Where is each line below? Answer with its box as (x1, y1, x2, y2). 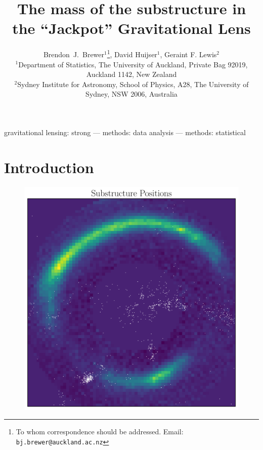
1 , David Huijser (107, 48, 157, 59)
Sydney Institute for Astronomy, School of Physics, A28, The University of (17, 78, 249, 89)
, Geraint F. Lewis (160, 49, 217, 59)
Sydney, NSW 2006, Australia (85, 89, 178, 99)
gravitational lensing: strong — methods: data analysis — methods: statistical (4, 127, 246, 137)
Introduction (4, 156, 94, 177)
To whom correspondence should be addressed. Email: (16, 426, 184, 437)
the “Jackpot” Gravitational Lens (12, 18, 251, 38)
